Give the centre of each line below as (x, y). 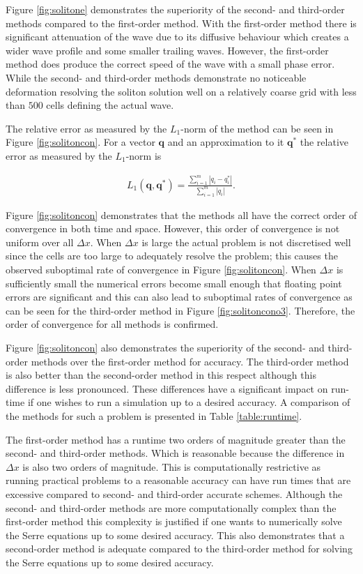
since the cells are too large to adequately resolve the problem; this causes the (172, 256)
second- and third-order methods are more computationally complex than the (171, 507)
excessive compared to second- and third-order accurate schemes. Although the (174, 493)
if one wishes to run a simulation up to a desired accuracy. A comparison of (189, 402)
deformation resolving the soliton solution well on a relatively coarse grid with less (181, 91)
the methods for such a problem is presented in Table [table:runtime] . (154, 416)
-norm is (144, 155)
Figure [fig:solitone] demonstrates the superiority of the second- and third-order (175, 9)
